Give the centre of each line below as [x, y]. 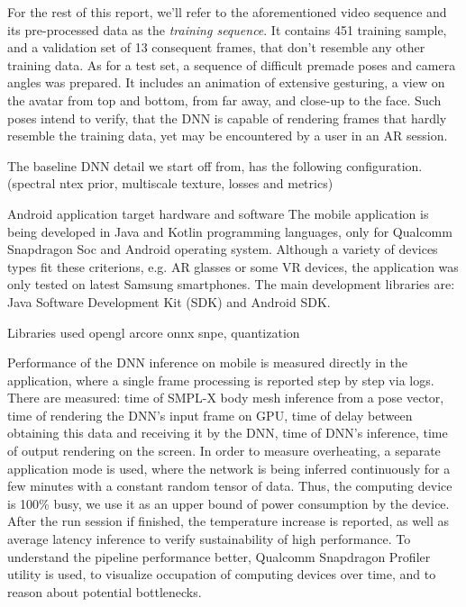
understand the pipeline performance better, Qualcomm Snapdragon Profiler [219, 556]
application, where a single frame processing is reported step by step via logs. [221, 380]
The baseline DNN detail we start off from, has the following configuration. [215, 165]
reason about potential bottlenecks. [105, 591]
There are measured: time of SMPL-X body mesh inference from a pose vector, [226, 398]
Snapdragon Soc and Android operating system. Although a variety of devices [223, 249]
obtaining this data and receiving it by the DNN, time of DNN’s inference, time [228, 433]
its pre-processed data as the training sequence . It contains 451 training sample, [227, 29]
